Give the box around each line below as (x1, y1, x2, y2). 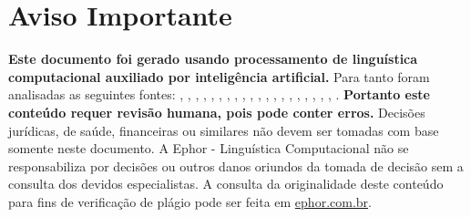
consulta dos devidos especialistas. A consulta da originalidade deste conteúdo (8, 174, 444, 193)
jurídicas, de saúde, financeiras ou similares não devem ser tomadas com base (8, 120, 439, 139)
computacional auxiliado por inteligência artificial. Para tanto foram (8, 67, 430, 86)
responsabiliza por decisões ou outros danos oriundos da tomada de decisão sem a (8, 156, 464, 175)
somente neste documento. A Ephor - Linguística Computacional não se (8, 139, 409, 158)
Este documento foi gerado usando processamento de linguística (8, 49, 418, 68)
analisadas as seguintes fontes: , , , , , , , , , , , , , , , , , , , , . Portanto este (8, 85, 430, 104)
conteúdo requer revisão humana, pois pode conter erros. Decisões (8, 102, 425, 121)
